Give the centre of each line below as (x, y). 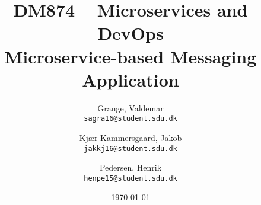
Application (130, 79)
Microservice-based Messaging (130, 56)
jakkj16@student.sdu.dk (130, 148)
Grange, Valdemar (130, 108)
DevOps (130, 33)
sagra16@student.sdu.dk (130, 119)
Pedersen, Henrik (130, 167)
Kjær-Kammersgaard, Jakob (130, 137)
